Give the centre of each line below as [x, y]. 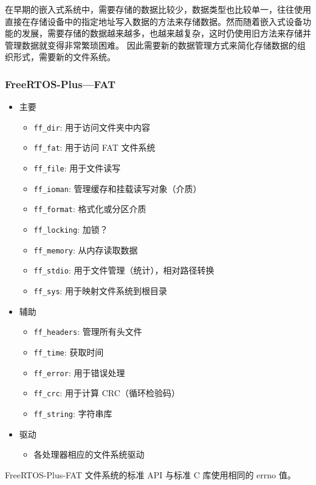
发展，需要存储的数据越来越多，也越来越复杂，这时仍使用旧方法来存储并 [166, 33]
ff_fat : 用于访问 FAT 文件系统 [94, 147]
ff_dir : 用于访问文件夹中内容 [92, 127]
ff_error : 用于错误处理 [79, 372]
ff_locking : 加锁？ [71, 229]
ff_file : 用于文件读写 [77, 168]
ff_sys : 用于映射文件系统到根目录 [101, 291]
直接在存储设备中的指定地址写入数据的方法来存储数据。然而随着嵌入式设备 [154, 21]
